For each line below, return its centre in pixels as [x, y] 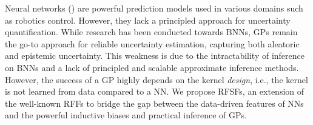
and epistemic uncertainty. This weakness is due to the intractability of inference [155, 56]
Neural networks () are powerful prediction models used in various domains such [154, 8]
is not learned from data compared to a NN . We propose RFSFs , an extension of [155, 91]
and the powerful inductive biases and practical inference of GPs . [126, 115]
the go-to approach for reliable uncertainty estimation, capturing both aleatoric [152, 43]
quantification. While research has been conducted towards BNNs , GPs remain [151, 32]
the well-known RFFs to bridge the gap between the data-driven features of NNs [154, 103]
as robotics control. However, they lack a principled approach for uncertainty [148, 20]
